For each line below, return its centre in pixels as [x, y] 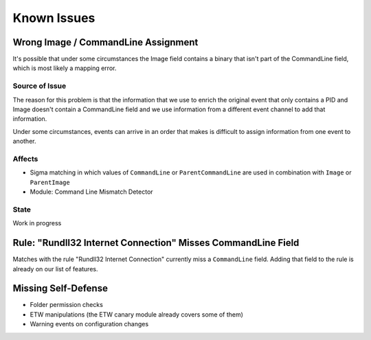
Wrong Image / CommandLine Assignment [105, 42]
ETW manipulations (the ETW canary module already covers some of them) [137, 314]
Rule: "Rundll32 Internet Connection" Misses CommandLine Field [156, 243]
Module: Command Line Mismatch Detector [92, 192]
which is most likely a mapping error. [65, 68]
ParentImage [50, 182]
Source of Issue [40, 86]
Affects [25, 159]
